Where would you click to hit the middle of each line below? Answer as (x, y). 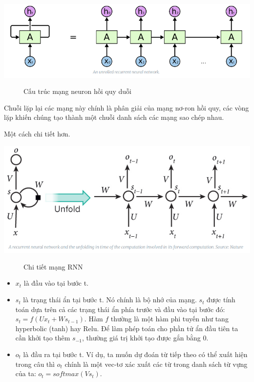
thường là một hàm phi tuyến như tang (169, 319)
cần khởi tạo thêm (43, 338)
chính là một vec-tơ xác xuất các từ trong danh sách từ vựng (156, 364)
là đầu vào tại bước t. (56, 283)
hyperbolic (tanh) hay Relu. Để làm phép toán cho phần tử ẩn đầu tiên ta (127, 328)
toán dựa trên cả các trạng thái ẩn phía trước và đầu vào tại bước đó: (120, 309)
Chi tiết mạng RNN (53, 266)
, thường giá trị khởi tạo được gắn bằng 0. (145, 338)
